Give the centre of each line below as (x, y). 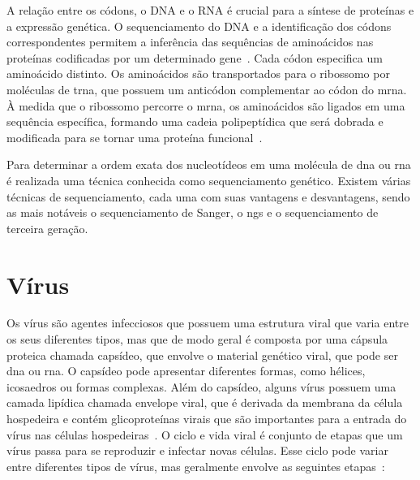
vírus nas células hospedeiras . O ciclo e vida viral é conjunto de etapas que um (205, 434)
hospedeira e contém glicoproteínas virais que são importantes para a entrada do (207, 418)
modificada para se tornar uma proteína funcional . (135, 137)
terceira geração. (47, 228)
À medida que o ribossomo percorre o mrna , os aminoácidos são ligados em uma (206, 105)
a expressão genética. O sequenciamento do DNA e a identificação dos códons (199, 26)
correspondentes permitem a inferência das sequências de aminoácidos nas (190, 42)
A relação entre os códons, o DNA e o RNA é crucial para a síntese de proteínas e (210, 10)
